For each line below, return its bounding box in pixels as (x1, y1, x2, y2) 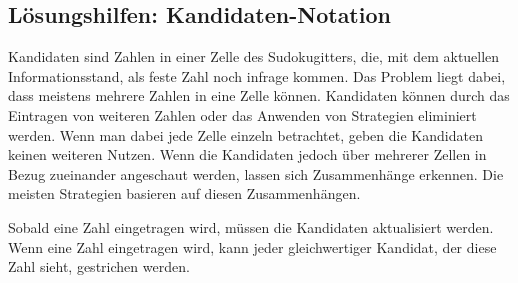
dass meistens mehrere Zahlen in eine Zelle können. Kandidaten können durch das (8, 85, 510, 106)
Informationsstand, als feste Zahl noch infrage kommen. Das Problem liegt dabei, (8, 65, 506, 86)
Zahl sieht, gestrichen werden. (8, 256, 190, 277)
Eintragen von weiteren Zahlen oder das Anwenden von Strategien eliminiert (8, 104, 477, 125)
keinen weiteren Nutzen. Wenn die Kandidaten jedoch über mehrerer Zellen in (8, 144, 487, 165)
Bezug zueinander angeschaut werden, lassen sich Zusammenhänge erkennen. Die (8, 163, 504, 184)
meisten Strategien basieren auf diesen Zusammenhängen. (8, 183, 361, 204)
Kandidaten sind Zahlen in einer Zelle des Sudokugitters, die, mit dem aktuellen (8, 46, 500, 67)
